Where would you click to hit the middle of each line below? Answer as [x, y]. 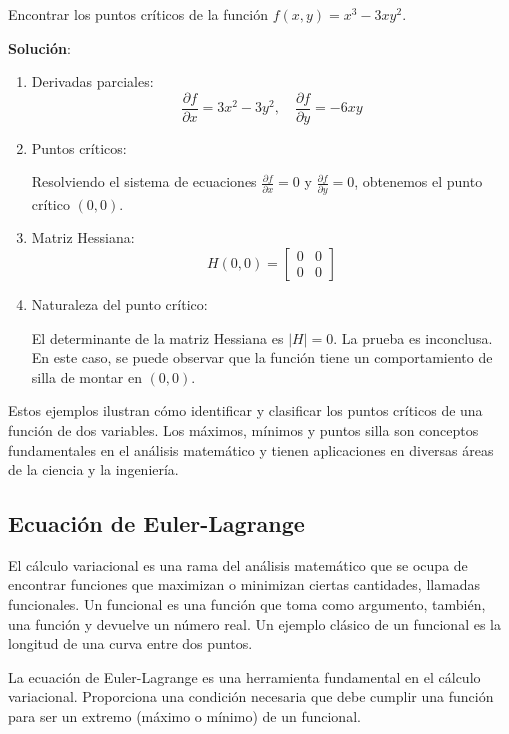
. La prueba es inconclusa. [413, 337]
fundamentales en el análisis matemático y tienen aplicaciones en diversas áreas [251, 449]
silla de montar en [86, 376]
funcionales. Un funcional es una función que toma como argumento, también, [247, 604]
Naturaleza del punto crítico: [119, 303]
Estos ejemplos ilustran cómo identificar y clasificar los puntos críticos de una [245, 410]
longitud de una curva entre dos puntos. [130, 643]
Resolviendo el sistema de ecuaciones [144, 181]
